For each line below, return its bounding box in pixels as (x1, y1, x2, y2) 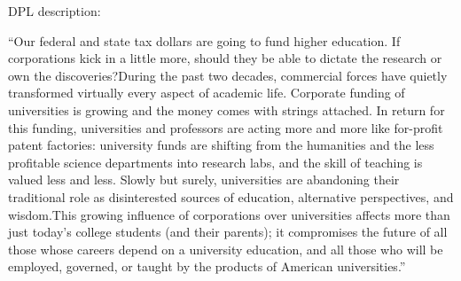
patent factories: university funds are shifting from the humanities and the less (8, 136, 434, 154)
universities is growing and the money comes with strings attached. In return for (8, 100, 445, 119)
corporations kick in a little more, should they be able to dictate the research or (8, 49, 442, 67)
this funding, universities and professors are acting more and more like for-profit (8, 118, 443, 137)
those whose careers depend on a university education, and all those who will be (8, 239, 443, 258)
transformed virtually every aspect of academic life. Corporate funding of (8, 83, 405, 102)
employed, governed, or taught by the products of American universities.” (8, 257, 406, 276)
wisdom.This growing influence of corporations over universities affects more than (8, 205, 450, 223)
